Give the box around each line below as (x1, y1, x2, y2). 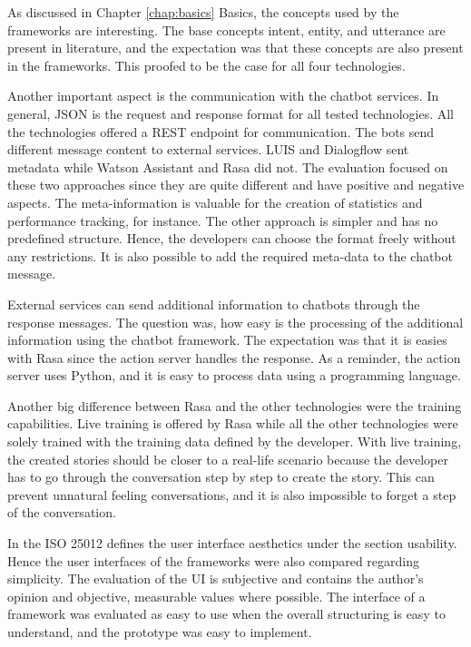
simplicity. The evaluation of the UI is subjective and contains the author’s (7, 569, 424, 588)
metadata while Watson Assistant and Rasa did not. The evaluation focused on (7, 157, 448, 176)
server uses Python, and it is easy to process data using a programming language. (7, 366, 461, 385)
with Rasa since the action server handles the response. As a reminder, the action (7, 348, 461, 367)
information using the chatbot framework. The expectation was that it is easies (7, 330, 447, 349)
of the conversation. (7, 503, 116, 522)
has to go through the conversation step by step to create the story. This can (7, 467, 435, 486)
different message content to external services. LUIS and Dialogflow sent (7, 140, 409, 159)
